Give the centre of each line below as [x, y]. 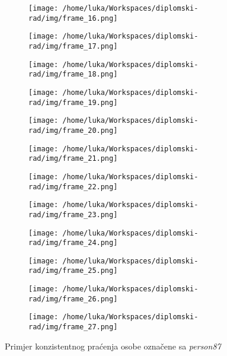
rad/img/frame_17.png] [73, 46]
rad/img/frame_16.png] [73, 18]
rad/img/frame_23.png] [73, 214]
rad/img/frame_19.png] [73, 102]
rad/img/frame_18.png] [73, 74]
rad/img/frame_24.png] [73, 243]
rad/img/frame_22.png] [73, 187]
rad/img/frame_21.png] [73, 159]
